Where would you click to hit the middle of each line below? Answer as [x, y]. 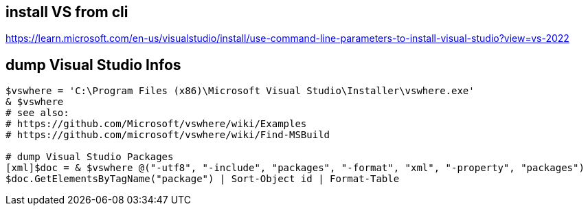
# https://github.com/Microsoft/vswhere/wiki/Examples [156, 124]
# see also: [37, 113]
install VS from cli [67, 12]
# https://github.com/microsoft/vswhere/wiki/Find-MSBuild [168, 135]
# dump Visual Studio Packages [90, 157]
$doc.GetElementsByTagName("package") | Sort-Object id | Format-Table [203, 179]
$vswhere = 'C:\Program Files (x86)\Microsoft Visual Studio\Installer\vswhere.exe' [240, 91]
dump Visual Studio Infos [93, 65]
